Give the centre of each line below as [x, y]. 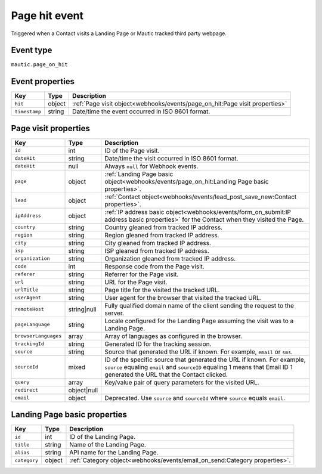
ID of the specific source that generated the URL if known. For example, [205, 360]
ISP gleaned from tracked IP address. [157, 250]
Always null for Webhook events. [151, 166]
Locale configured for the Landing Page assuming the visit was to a [199, 321]
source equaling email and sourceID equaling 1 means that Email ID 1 [199, 367]
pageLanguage [32, 325]
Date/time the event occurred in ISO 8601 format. [141, 111]
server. [114, 313]
